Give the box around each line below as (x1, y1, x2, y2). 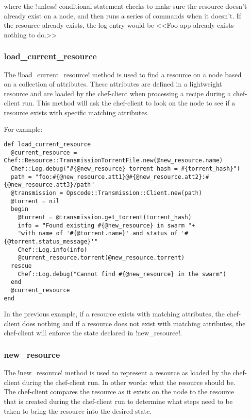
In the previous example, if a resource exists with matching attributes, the (4, 309, 225, 319)
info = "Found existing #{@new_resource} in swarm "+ (17, 222, 195, 229)
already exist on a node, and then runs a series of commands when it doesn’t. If (4, 10, 241, 20)
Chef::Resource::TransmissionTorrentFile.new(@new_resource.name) (4, 157, 223, 164)
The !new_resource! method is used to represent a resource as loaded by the (4, 367, 231, 378)
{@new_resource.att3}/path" (4, 181, 95, 189)
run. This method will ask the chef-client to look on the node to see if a (22, 98, 235, 108)
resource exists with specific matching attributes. (4, 107, 149, 117)
